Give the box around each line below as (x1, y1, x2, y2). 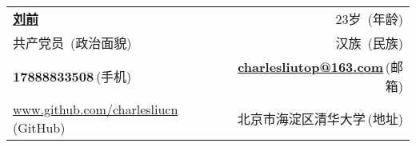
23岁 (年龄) (335, 10, 403, 28)
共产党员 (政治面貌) (13, 34, 132, 52)
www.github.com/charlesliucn (13, 100, 178, 118)
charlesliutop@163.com (238, 58, 384, 76)
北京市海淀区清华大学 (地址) (237, 109, 403, 128)
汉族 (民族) (335, 34, 403, 52)
